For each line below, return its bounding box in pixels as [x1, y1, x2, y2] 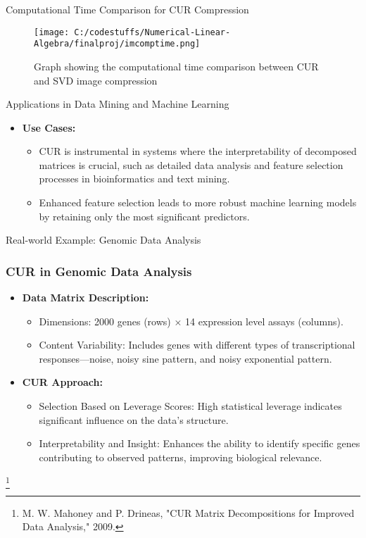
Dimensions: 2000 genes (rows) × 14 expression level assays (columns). [39, 313, 343, 328]
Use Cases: [22, 120, 76, 134]
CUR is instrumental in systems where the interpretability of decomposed [39, 144, 357, 158]
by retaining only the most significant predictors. [39, 208, 250, 223]
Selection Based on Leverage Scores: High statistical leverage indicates [39, 399, 342, 413]
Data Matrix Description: [22, 290, 149, 305]
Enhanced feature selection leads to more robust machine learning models [39, 195, 357, 210]
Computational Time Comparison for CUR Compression [6, 2, 249, 16]
